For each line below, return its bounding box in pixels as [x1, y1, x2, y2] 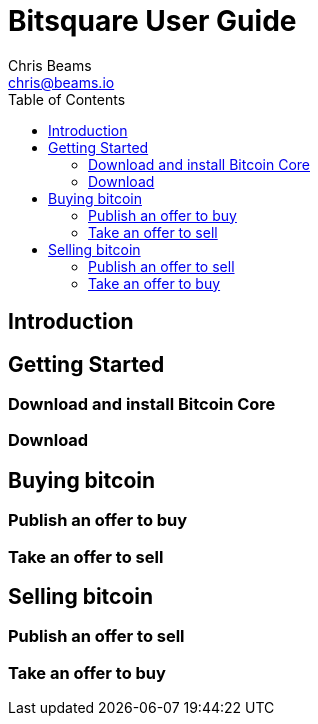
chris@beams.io [8, 73, 115, 91]
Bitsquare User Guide [8, 4, 297, 38]
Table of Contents [8, 90, 126, 108]
